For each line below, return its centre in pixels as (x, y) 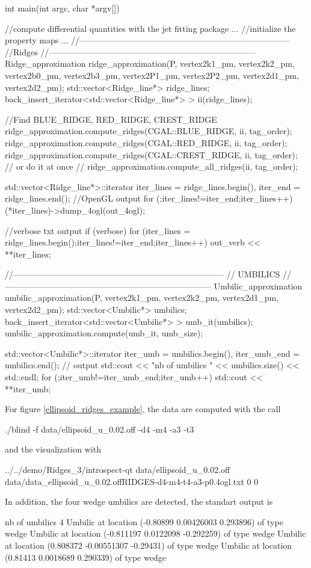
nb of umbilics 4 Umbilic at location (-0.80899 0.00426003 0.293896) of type (144, 521)
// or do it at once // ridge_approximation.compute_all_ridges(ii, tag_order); (152, 166)
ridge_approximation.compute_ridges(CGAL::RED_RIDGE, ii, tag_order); (146, 142)
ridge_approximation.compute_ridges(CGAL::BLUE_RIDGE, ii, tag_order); (149, 131)
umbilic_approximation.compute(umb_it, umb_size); (104, 333)
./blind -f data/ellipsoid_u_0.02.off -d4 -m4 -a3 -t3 (100, 429)
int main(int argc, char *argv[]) (62, 8)
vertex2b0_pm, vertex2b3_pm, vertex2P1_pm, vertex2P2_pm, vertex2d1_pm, (152, 75)
